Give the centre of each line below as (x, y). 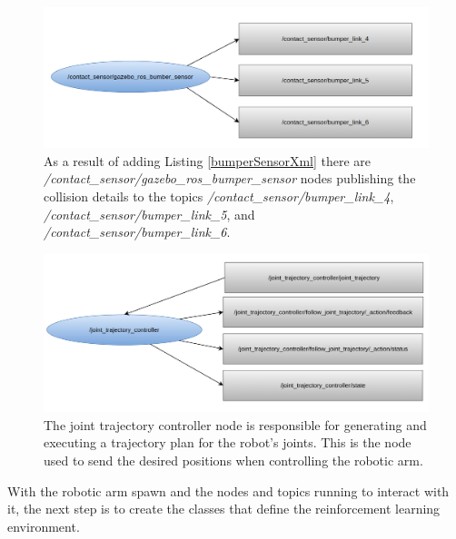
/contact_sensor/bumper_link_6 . (137, 232)
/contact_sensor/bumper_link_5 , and (149, 214)
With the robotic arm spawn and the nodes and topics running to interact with (228, 490)
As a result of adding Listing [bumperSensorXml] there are (208, 160)
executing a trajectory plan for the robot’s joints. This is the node (228, 442)
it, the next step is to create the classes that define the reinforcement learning (224, 509)
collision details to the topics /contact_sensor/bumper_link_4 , (219, 196)
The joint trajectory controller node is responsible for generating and (235, 424)
